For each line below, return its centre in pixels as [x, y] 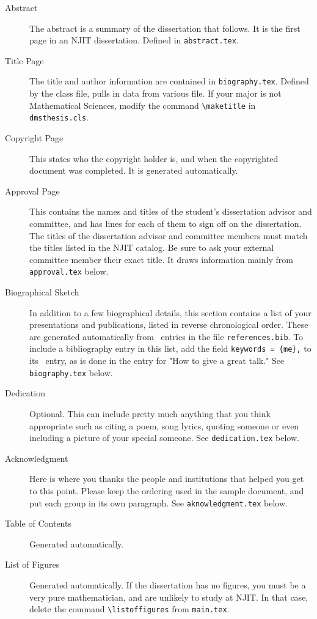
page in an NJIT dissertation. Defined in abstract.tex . [134, 40]
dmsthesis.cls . [59, 117]
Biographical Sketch [42, 292]
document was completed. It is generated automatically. [134, 170]
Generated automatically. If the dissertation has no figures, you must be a [168, 585]
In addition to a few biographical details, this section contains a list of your [170, 312]
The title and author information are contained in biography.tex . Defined [169, 81]
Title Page [24, 60]
